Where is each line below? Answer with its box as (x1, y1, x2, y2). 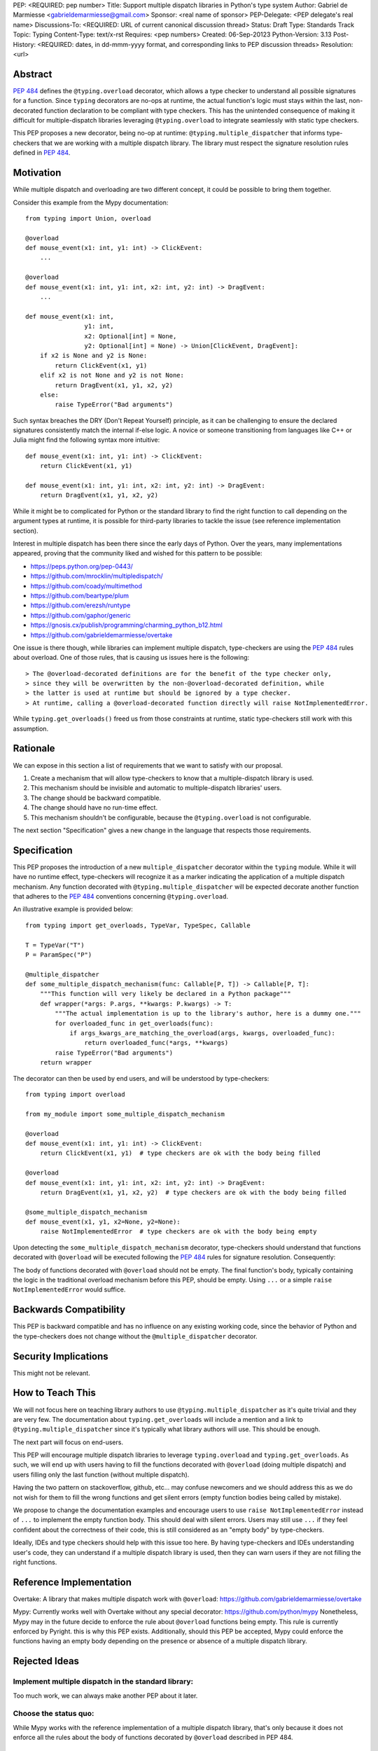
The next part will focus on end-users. (13, 1438, 124, 1446)
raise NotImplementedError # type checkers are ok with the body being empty (39, 1228, 317, 1236)
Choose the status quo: (13, 1709, 94, 1719)
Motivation (13, 167, 62, 179)
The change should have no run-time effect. (30, 803, 157, 812)
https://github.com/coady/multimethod (30, 581, 143, 590)
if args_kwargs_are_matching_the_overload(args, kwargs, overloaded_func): (69, 1030, 336, 1037)
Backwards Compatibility (13, 1303, 126, 1316)
